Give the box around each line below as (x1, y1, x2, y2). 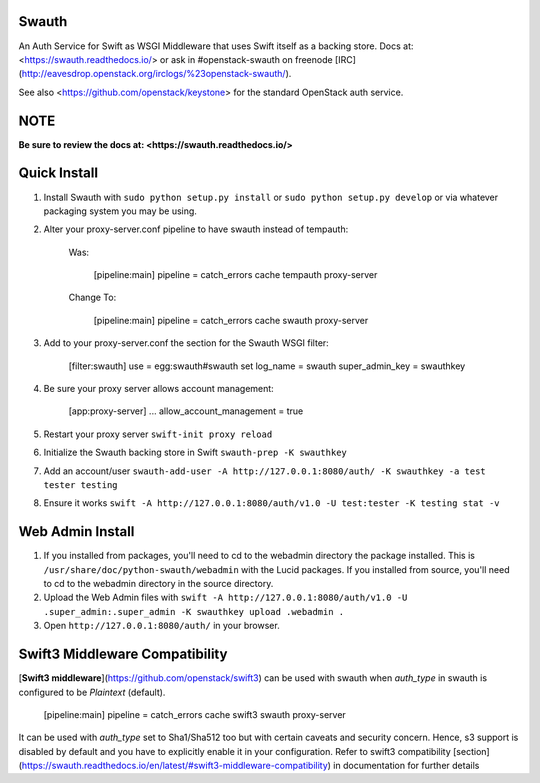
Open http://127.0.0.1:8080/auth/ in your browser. (43, 620, 280, 632)
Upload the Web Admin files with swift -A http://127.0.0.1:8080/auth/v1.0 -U (43, 591, 408, 604)
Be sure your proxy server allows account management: (43, 383, 274, 395)
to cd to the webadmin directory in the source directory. (43, 578, 274, 590)
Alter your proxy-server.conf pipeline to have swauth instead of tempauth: (43, 223, 349, 235)
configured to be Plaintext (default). (18, 686, 166, 698)
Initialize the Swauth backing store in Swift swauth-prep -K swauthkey (43, 446, 347, 459)
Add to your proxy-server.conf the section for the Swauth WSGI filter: (43, 337, 329, 349)
